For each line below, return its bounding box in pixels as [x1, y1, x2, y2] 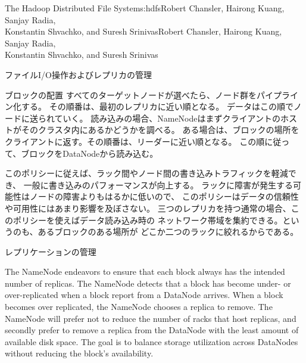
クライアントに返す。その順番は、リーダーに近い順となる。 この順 [5, 135, 265, 147]
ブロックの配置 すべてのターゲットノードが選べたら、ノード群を [5, 88, 257, 101]
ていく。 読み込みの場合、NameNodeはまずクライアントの [54, 111, 280, 124]
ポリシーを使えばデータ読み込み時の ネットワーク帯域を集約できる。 [13, 213, 283, 226]
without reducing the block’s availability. [5, 347, 154, 359]
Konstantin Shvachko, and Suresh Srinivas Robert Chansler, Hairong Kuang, [5, 25, 282, 38]
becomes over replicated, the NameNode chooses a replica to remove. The [5, 300, 273, 313]
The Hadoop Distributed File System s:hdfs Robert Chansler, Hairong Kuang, [5, 2, 285, 14]
